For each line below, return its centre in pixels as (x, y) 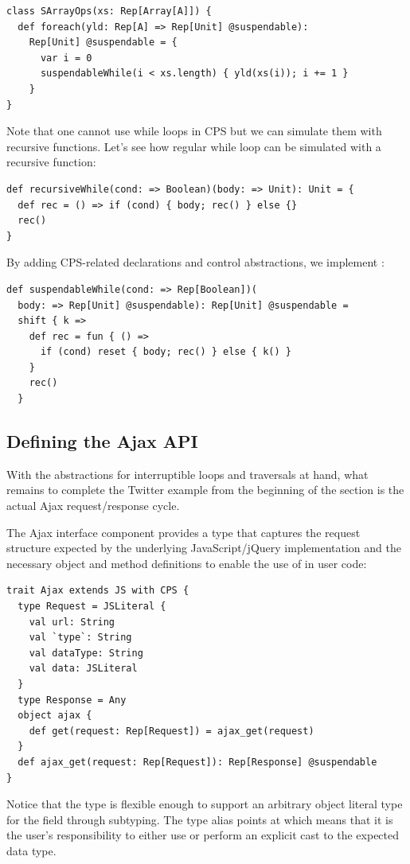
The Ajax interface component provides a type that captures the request (184, 532)
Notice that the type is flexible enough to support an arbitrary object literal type (205, 804)
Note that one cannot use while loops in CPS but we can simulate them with (194, 131)
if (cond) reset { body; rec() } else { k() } (166, 352)
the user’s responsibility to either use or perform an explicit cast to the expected (203, 835)
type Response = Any (72, 700)
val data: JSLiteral (83, 669)
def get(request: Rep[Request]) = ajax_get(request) (172, 731)
